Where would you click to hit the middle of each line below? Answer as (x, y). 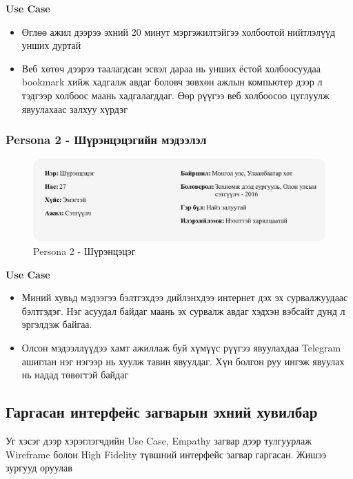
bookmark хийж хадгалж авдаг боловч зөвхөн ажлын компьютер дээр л (172, 82)
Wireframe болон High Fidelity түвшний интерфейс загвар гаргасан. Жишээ (166, 454)
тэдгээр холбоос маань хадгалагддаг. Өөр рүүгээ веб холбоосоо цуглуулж (175, 95)
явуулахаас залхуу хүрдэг (75, 109)
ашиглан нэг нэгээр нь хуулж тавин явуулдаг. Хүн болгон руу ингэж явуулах (183, 361)
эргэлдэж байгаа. (57, 324)
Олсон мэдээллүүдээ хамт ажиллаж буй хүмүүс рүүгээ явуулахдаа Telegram (181, 348)
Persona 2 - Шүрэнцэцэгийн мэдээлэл (106, 140)
